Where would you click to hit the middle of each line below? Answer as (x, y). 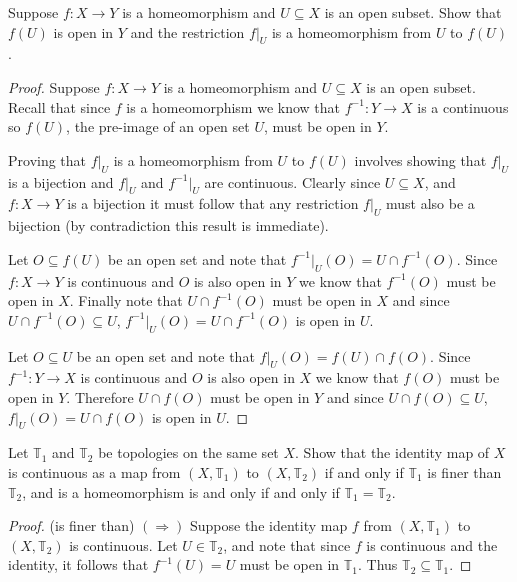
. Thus (378, 564)
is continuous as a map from (94, 471)
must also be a (430, 203)
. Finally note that (126, 300)
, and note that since (287, 544)
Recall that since (59, 106)
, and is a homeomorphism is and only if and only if (181, 491)
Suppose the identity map (268, 525)
